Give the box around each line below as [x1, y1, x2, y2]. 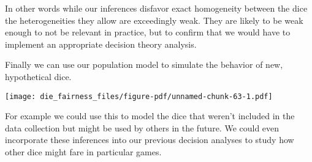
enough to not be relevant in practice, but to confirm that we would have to [5, 26, 291, 39]
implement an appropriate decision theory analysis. [5, 37, 197, 50]
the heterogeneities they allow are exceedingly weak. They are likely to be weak [5, 13, 303, 26]
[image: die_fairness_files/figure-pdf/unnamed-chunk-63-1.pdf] [5, 92, 273, 101]
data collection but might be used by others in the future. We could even [5, 121, 280, 134]
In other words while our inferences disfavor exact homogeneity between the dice [5, 2, 308, 14]
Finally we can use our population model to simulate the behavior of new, [5, 58, 283, 71]
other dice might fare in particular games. [5, 145, 162, 158]
